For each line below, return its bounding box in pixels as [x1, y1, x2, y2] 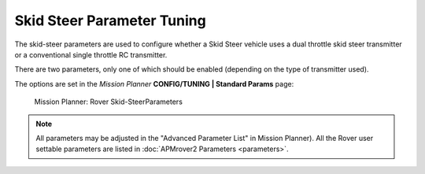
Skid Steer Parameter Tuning [14, 12, 206, 29]
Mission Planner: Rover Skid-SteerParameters [34, 97, 183, 106]
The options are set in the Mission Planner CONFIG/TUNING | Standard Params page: [14, 79, 294, 88]
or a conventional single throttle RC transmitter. [14, 50, 168, 59]
